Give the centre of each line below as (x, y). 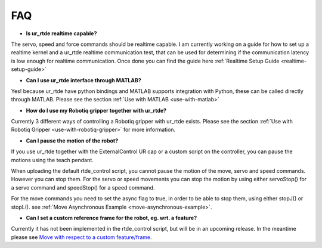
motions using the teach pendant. (52, 160)
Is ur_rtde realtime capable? (61, 33)
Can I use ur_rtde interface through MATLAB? (83, 80)
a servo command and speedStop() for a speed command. (83, 187)
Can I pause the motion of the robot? (72, 141)
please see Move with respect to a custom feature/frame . (81, 237)
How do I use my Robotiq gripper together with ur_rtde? (96, 110)
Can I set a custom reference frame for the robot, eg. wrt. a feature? (112, 218)
